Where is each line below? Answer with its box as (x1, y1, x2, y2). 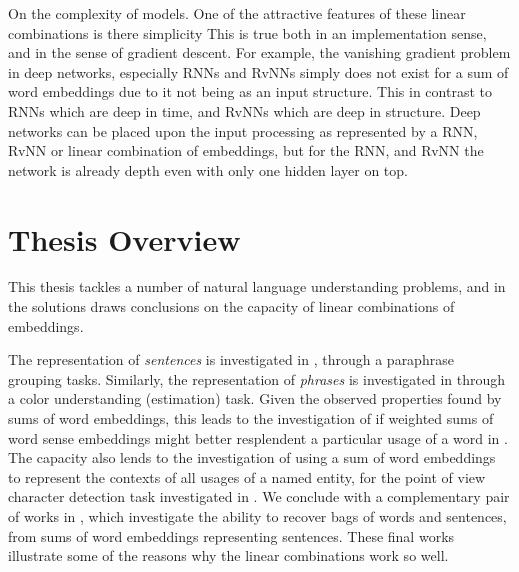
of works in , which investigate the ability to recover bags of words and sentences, (8, 506, 507, 526)
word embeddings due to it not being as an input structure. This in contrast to (8, 81, 492, 102)
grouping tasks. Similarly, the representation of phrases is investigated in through (8, 368, 506, 389)
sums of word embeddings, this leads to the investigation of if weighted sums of (8, 408, 494, 429)
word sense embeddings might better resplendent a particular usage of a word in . (8, 427, 508, 448)
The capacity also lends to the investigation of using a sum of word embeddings (8, 447, 496, 468)
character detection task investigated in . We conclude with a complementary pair (8, 486, 510, 507)
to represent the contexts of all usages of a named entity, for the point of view (8, 466, 486, 487)
